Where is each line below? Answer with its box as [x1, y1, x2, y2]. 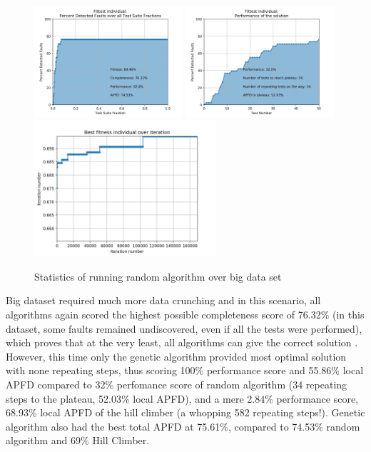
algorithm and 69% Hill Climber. [6, 433, 150, 448]
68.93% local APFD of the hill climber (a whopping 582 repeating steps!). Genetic [6, 405, 365, 420]
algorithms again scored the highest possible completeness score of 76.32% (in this [6, 306, 365, 321]
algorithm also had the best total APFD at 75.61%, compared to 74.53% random [6, 418, 360, 433]
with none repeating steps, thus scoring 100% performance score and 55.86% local [6, 363, 364, 378]
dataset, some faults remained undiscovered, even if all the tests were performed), [6, 321, 362, 336]
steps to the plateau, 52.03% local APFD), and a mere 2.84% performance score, [6, 391, 359, 406]
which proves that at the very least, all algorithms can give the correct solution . [6, 335, 358, 350]
